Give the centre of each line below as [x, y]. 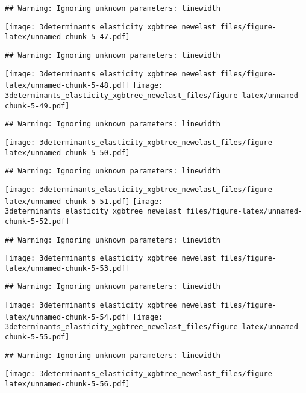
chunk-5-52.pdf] [37, 221]
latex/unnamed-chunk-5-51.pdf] [67, 201]
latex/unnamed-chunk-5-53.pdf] [67, 268]
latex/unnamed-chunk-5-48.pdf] [67, 86]
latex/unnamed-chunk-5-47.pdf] [67, 37]
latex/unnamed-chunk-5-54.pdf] [67, 317]
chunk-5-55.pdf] [37, 337]
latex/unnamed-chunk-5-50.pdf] [67, 153]
